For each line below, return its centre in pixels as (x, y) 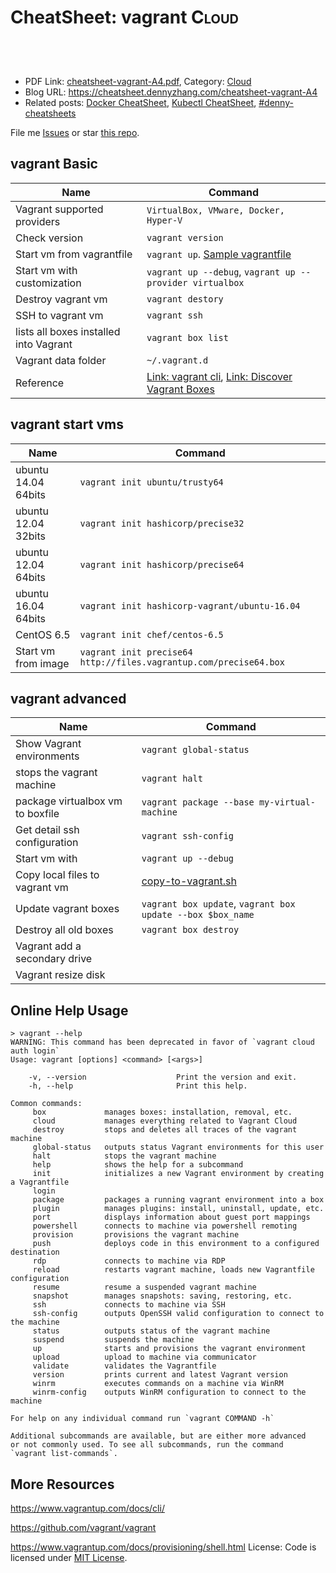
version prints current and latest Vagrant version (160, 1375)
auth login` (35, 1051)
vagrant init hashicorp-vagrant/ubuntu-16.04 (190, 605)
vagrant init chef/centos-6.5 (151, 634)
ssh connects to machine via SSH (129, 1305)
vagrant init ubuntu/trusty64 (151, 482)
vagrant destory (185, 299)
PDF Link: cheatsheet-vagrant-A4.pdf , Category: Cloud (138, 81)
